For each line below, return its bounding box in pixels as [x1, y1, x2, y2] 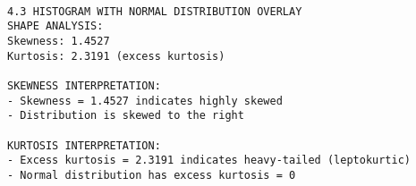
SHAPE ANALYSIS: [7, 20, 104, 33]
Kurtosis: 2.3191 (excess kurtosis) [7, 49, 225, 63]
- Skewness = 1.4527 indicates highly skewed [7, 94, 283, 107]
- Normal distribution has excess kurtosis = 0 [7, 168, 296, 182]
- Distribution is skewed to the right [7, 109, 244, 123]
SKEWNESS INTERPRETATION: [7, 79, 161, 92]
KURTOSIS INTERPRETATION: [7, 139, 161, 152]
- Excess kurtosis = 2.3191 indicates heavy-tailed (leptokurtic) [7, 154, 412, 167]
